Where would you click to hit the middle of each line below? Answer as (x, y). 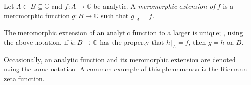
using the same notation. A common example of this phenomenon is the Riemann (125, 69)
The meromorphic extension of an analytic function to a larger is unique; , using (124, 33)
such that (115, 15)
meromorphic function (37, 15)
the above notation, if (36, 42)
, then (197, 42)
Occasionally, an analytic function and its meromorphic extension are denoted (120, 59)
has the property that (132, 42)
